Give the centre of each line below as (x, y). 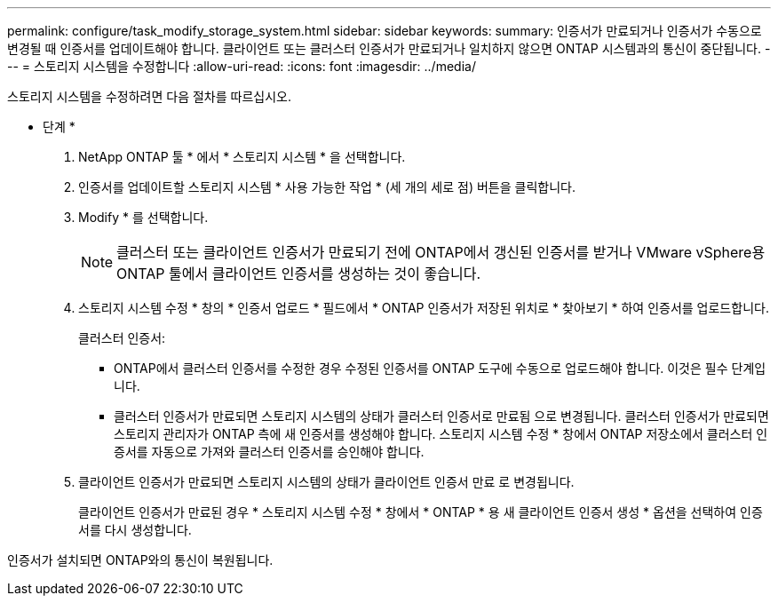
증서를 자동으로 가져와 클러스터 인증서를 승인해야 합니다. (269, 452)
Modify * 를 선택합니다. (143, 217)
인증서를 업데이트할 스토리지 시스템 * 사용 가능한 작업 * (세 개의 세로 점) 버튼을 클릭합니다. (327, 187)
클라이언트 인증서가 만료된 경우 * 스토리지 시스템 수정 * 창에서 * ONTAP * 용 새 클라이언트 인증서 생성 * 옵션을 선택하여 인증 (421, 512)
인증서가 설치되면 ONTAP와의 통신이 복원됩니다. (140, 560)
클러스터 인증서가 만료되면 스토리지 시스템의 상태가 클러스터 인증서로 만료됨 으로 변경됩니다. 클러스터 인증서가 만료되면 (441, 416)
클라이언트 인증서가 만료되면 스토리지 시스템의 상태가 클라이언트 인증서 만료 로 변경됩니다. (326, 482)
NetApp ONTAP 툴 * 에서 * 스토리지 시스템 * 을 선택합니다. (242, 157)
